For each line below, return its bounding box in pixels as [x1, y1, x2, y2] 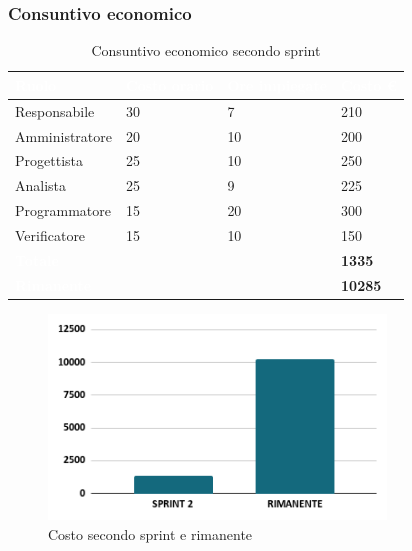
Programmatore [15, 200, 111, 221]
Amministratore [15, 125, 112, 146]
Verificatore [15, 224, 86, 245]
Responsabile [15, 100, 95, 121]
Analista [15, 175, 67, 196]
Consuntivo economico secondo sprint [91, 40, 321, 61]
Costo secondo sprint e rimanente [48, 524, 253, 545]
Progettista [15, 150, 83, 171]
